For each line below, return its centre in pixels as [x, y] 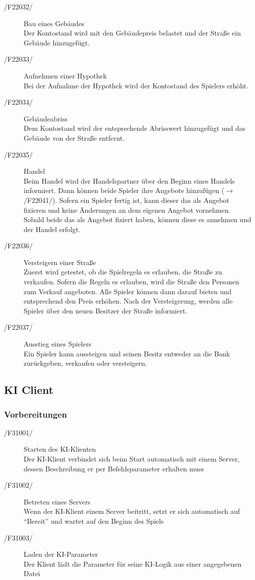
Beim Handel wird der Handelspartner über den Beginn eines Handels [129, 180]
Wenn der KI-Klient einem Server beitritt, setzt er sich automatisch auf [132, 511]
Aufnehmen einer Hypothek [65, 75]
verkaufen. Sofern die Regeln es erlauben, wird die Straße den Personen [131, 282]
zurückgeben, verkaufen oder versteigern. [85, 363]
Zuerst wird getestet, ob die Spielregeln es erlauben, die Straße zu [123, 272]
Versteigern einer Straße [60, 262]
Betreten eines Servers [57, 501]
